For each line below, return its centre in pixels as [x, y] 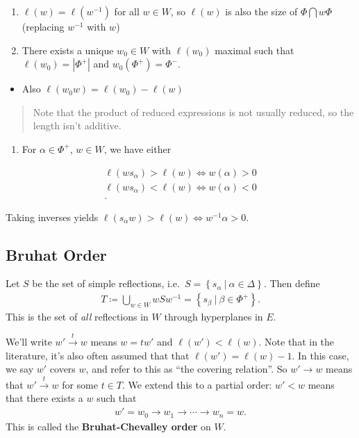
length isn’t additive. [77, 125]
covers [62, 369]
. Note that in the [297, 342]
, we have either [137, 148]
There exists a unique [68, 50]
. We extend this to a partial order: [197, 384]
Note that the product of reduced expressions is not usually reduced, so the [193, 112]
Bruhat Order [56, 254]
